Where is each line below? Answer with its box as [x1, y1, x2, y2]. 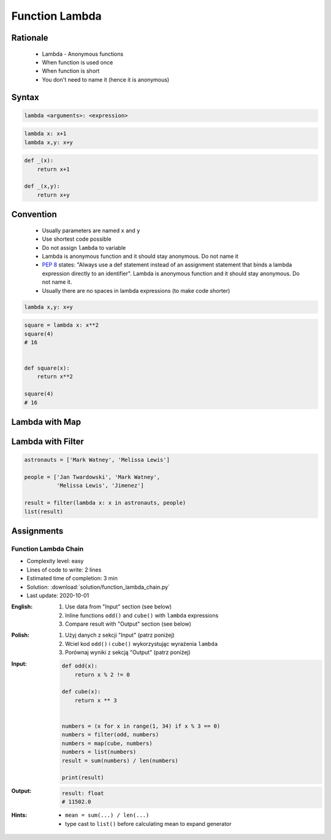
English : [11, 603, 33, 610]
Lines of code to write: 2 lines [26, 566, 102, 574]
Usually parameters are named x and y [42, 227, 140, 234]
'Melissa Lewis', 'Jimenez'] [56, 482, 144, 489]
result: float [61, 790, 104, 796]
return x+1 [37, 166, 70, 173]
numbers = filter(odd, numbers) [61, 731, 159, 738]
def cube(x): [61, 688, 101, 695]
